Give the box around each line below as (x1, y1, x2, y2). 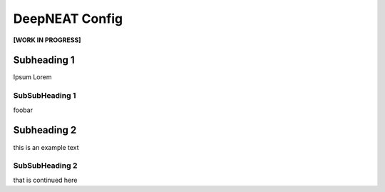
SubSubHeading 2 (13, 161, 78, 171)
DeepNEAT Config (13, 11, 123, 26)
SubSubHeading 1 (13, 91, 76, 101)
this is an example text (13, 143, 79, 151)
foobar (13, 106, 34, 114)
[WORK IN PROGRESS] (13, 36, 81, 44)
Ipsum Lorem (13, 73, 52, 81)
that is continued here (13, 176, 78, 184)
